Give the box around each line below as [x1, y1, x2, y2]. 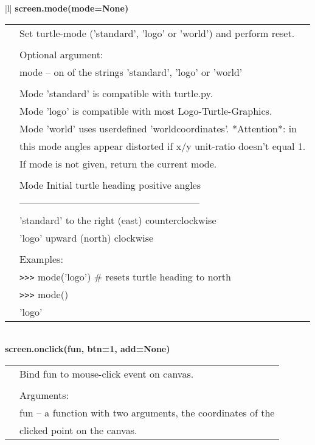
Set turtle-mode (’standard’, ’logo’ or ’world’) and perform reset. [19, 25, 295, 40]
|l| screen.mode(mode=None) [5, 2, 129, 14]
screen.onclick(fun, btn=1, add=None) [5, 342, 170, 355]
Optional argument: [19, 47, 103, 61]
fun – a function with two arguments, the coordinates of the [19, 405, 275, 420]
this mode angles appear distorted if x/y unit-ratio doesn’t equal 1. [19, 138, 306, 153]
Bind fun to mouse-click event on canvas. [19, 366, 194, 381]
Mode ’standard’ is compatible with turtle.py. [19, 86, 213, 100]
